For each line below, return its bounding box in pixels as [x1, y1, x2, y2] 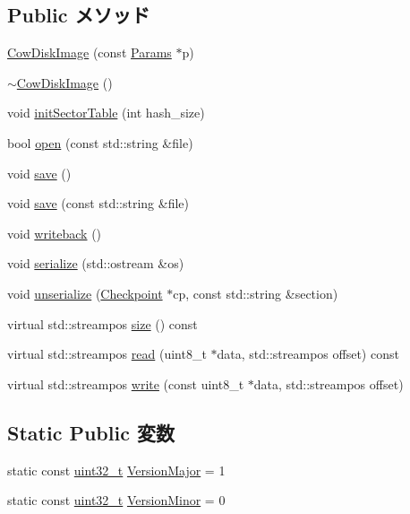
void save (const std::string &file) [7, 194, 189, 213]
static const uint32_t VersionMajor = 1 [7, 460, 226, 479]
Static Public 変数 [7, 418, 175, 446]
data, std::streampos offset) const [217, 344, 399, 363]
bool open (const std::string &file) [7, 133, 193, 152]
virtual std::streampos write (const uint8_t [7, 374, 244, 393]
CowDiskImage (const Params [7, 43, 172, 62]
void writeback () [7, 223, 102, 242]
